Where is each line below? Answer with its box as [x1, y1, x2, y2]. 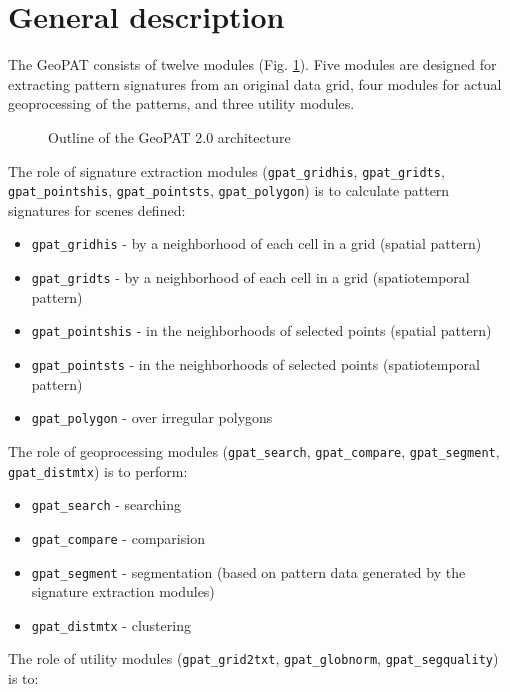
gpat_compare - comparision [31, 527, 205, 548]
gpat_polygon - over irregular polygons [31, 407, 273, 428]
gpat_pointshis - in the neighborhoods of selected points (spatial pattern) [31, 320, 492, 341]
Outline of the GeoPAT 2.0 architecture [48, 126, 291, 147]
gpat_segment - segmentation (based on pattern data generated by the [31, 561, 466, 582]
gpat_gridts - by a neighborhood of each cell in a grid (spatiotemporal [31, 267, 470, 288]
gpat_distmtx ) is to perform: [8, 460, 188, 481]
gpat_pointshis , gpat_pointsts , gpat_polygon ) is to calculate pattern [8, 180, 450, 201]
